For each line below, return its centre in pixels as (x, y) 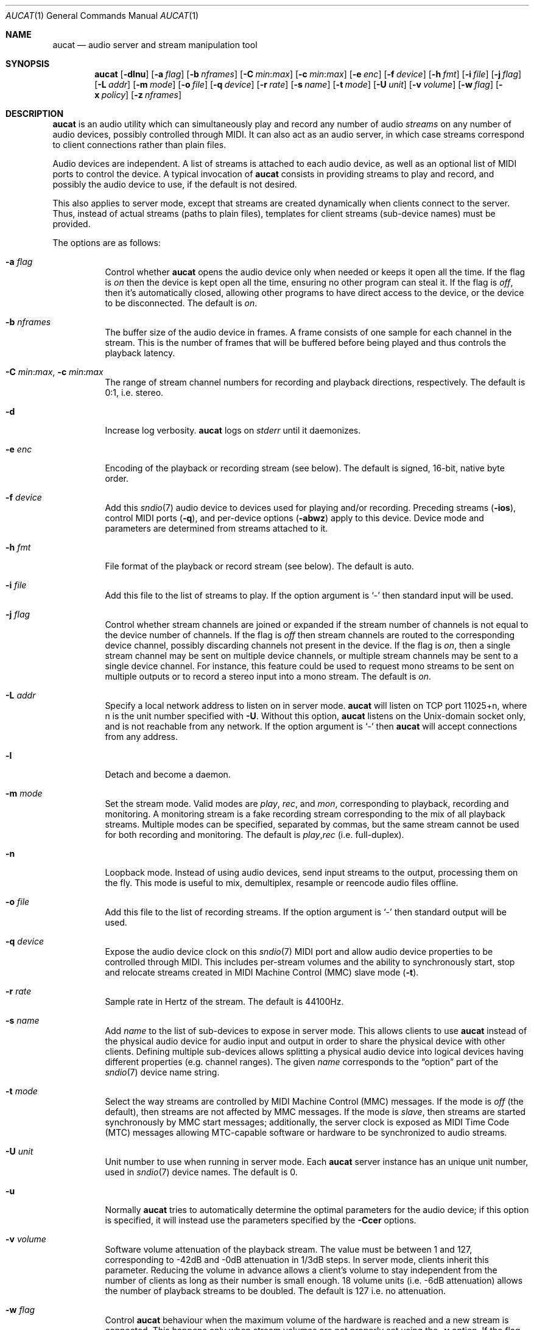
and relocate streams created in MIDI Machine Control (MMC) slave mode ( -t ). (262, 972)
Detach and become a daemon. (168, 774)
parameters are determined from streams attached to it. (216, 528)
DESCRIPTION (35, 114)
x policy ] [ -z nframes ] (138, 95)
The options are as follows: (107, 243)
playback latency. (140, 353)
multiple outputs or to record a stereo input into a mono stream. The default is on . (268, 676)
